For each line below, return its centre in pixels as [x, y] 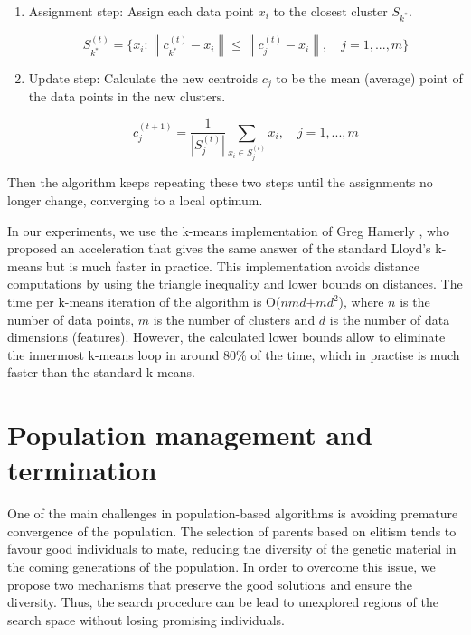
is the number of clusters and [234, 319]
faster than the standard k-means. [101, 372]
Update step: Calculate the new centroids [143, 78]
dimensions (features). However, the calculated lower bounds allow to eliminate [226, 337]
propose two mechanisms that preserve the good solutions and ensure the [210, 584]
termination [82, 470]
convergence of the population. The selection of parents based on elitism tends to [232, 531]
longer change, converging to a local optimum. [135, 200]
